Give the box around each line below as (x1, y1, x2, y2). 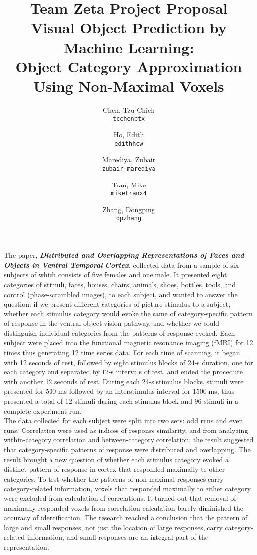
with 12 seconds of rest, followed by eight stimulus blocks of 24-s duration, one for (4, 357, 253, 367)
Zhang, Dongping (103, 204, 155, 214)
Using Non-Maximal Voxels (33, 75, 224, 96)
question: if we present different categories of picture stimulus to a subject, (4, 299, 231, 309)
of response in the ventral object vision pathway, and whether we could (4, 318, 220, 328)
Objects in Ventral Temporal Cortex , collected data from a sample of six (4, 259, 239, 270)
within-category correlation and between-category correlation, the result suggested (4, 434, 254, 445)
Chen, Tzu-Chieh (103, 104, 154, 115)
